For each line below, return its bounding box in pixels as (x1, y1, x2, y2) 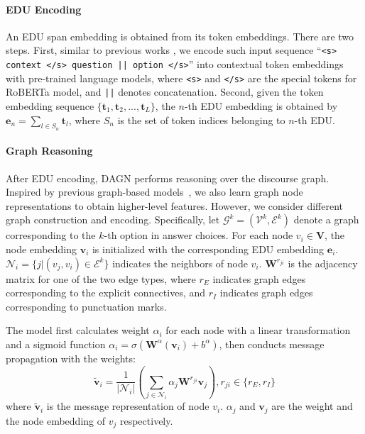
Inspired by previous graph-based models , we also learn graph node (6, 184, 303, 199)
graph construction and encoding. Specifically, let (6, 212, 220, 227)
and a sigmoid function (6, 336, 106, 351)
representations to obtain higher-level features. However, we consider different (6, 198, 343, 213)
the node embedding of (6, 413, 106, 428)
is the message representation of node (46, 399, 209, 413)
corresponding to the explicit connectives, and (6, 285, 206, 300)
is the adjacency (288, 255, 358, 270)
